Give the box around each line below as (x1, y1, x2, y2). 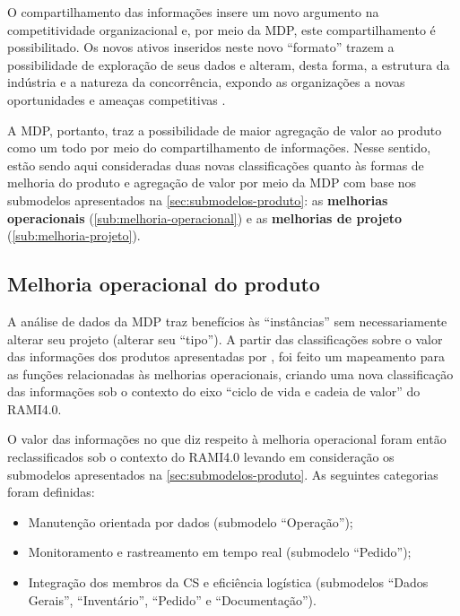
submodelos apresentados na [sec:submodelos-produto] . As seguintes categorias (7, 464, 438, 483)
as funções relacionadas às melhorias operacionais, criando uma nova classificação (7, 364, 454, 383)
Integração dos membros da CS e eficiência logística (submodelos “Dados (28, 573, 429, 592)
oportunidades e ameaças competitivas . (7, 90, 226, 108)
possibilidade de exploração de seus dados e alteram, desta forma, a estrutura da (7, 55, 450, 74)
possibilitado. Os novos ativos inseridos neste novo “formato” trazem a (7, 38, 395, 56)
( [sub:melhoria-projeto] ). (7, 226, 141, 245)
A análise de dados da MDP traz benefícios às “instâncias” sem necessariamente (7, 311, 447, 330)
